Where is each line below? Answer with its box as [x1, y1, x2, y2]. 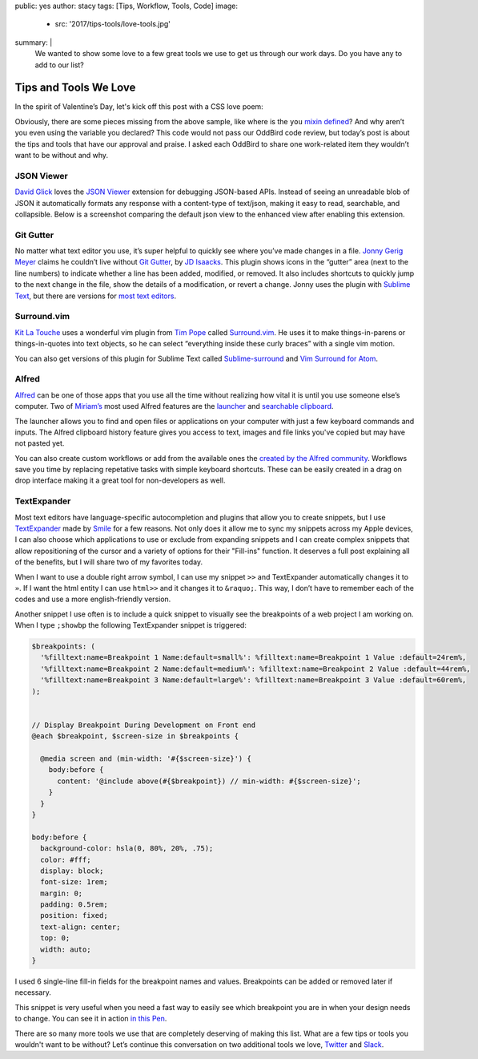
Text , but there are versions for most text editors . [14, 291, 176, 301]
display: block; [40, 866, 104, 875]
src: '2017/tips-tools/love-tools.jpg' [54, 19, 171, 29]
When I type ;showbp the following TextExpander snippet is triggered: [14, 620, 247, 630]
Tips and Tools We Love [14, 81, 136, 95]
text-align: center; [40, 922, 121, 932]
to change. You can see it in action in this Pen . [14, 1014, 167, 1024]
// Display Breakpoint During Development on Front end [31, 720, 256, 730]
